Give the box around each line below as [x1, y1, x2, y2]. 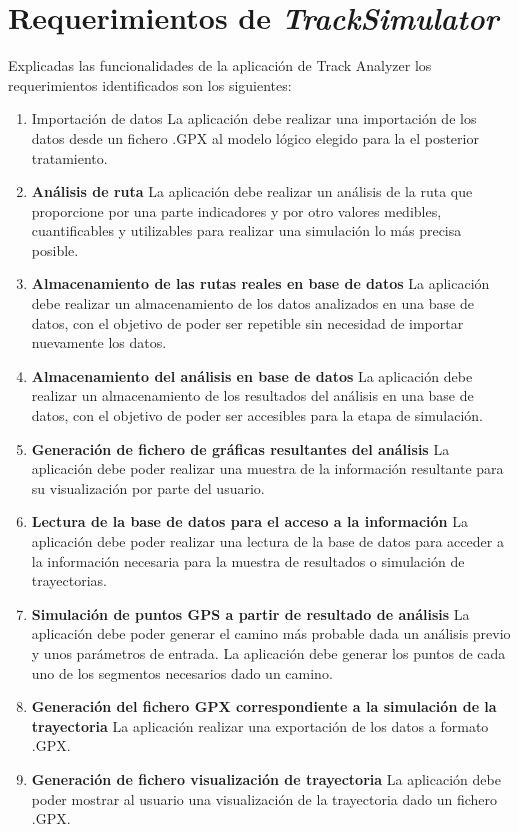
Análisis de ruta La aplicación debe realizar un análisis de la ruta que [31, 181, 473, 202]
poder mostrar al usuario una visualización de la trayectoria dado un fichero [31, 788, 498, 809]
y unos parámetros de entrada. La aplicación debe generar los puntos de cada [31, 642, 506, 663]
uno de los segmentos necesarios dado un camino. [31, 662, 333, 683]
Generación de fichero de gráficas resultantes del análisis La [31, 438, 450, 459]
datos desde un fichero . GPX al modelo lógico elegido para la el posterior [31, 127, 479, 148]
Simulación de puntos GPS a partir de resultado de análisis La [31, 603, 470, 624]
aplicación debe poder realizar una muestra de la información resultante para [31, 458, 504, 479]
